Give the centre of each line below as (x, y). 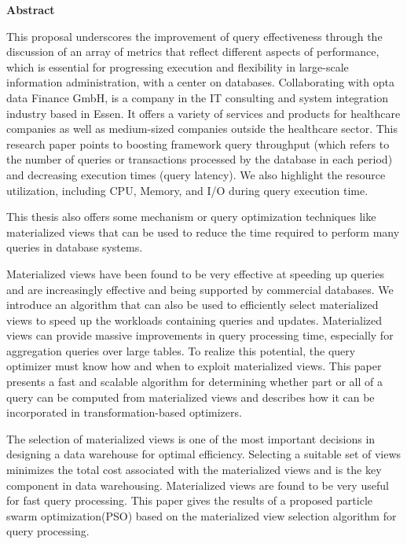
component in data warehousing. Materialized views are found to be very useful (198, 485)
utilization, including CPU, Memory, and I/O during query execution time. (187, 190)
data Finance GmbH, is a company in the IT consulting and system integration (197, 97)
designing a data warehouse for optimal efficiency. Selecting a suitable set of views (204, 454)
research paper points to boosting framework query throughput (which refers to (198, 143)
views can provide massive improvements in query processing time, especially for (200, 335)
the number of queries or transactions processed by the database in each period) (200, 159)
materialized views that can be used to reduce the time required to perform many (203, 232)
